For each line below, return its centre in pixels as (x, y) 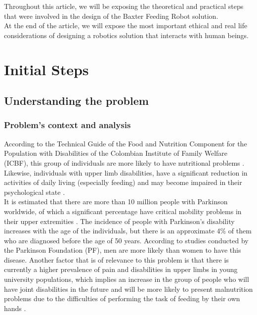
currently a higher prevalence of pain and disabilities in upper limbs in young (121, 269)
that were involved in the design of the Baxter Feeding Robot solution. (111, 16)
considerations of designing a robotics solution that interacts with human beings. (126, 35)
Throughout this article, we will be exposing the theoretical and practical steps (124, 6)
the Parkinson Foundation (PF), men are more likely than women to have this (123, 250)
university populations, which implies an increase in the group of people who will (127, 279)
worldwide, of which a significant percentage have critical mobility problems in (123, 211)
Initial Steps (46, 69)
